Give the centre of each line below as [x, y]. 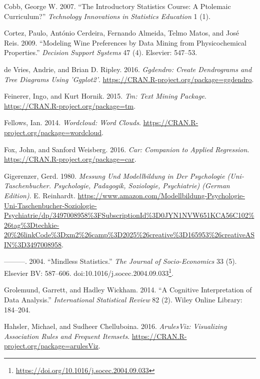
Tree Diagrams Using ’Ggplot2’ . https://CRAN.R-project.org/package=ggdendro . [129, 79]
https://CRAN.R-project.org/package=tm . [70, 105]
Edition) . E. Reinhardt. [40, 195]
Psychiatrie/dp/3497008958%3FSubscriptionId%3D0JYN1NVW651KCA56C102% [129, 215]
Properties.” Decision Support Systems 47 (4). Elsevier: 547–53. [101, 52]
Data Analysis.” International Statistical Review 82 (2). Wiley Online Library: [123, 299]
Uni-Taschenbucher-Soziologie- [50, 205]
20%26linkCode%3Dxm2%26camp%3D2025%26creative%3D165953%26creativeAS [129, 235]
